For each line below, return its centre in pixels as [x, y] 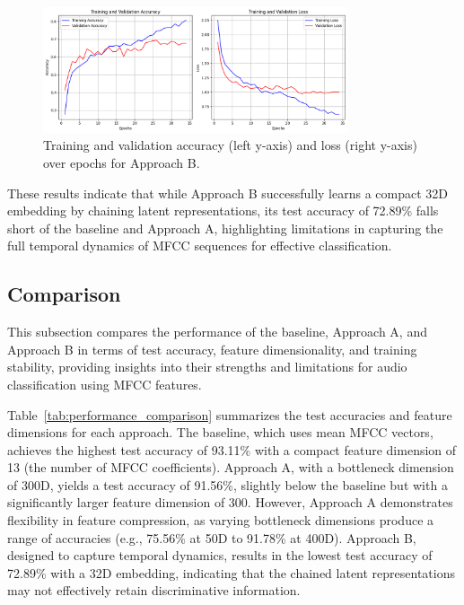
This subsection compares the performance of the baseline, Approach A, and [217, 332]
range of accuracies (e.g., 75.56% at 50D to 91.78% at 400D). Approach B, [212, 537]
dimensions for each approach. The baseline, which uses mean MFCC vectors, [220, 432]
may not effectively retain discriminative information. [154, 590]
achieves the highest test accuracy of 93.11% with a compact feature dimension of [232, 449]
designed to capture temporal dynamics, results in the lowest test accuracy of [220, 555]
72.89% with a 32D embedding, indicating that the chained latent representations [231, 572]
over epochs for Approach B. [122, 162]
